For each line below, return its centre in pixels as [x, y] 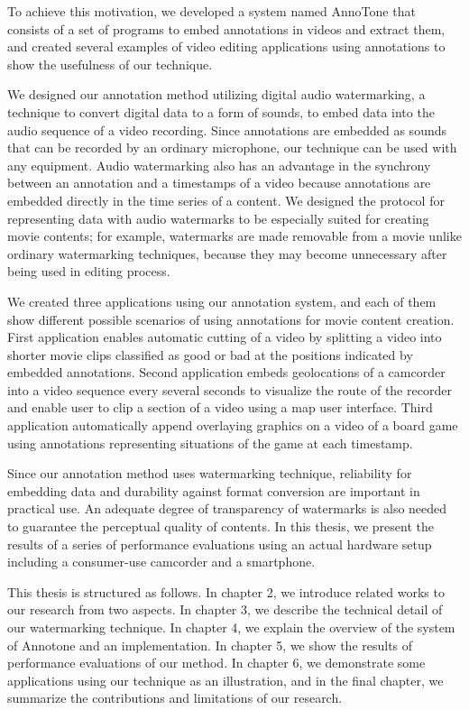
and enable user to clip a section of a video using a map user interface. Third [220, 407]
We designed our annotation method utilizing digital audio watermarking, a [216, 94]
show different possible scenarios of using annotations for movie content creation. [231, 319]
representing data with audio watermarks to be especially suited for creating [218, 218]
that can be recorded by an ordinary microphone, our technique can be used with [232, 148]
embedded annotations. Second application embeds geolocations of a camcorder [226, 372]
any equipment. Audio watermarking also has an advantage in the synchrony [219, 165]
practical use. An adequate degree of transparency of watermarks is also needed [227, 508]
